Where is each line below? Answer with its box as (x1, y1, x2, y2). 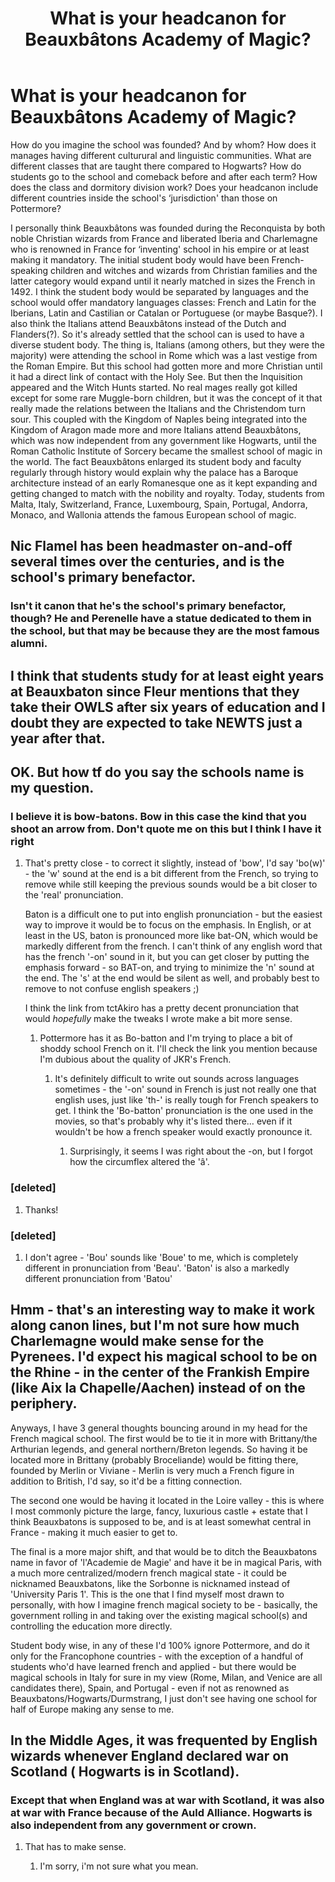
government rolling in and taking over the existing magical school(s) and (10, 1609, 308, 1621)
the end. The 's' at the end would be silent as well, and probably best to (24, 972, 320, 984)
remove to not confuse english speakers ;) (24, 983, 200, 995)
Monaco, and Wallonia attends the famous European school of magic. (10, 508, 297, 521)
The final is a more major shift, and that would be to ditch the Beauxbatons (10, 1545, 318, 1557)
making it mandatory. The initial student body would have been (10, 253, 270, 266)
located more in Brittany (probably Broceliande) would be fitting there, (10, 1453, 299, 1466)
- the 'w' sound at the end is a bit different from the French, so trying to (24, 868, 319, 880)
